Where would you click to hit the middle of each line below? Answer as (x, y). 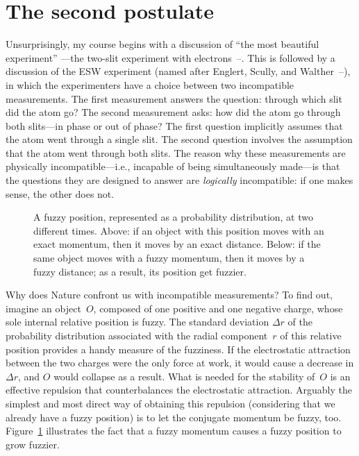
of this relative (311, 335)
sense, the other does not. (60, 193)
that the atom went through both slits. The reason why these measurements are (176, 152)
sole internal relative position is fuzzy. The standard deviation (137, 322)
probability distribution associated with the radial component (137, 335)
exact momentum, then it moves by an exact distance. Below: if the (177, 244)
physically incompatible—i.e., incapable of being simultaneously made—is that (173, 166)
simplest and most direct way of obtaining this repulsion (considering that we (170, 403)
